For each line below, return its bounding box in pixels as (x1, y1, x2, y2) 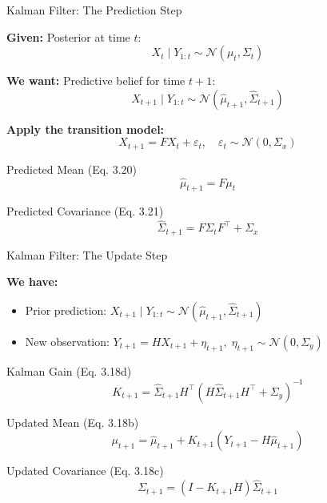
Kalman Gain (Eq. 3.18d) (6, 362, 132, 379)
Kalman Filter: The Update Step (6, 246, 168, 263)
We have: (6, 273, 58, 290)
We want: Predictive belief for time (6, 72, 185, 89)
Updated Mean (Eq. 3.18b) (6, 413, 139, 430)
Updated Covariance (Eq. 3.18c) (6, 462, 164, 479)
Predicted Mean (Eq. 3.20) (6, 160, 138, 177)
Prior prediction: (25, 301, 107, 318)
